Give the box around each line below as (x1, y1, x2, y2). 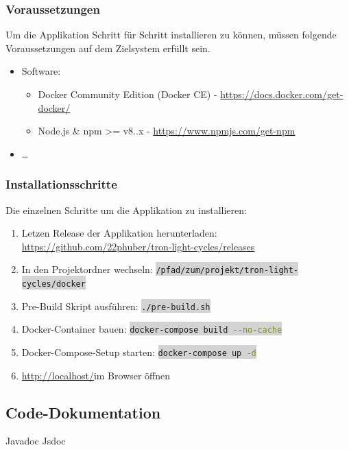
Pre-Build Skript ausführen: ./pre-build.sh (21, 298, 210, 313)
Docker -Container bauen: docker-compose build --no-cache (21, 322, 282, 336)
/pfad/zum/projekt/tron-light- (156, 265, 299, 276)
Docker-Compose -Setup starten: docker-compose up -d (21, 345, 256, 359)
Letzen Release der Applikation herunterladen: (21, 226, 217, 240)
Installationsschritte (5, 176, 117, 193)
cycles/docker (21, 279, 86, 289)
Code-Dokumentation (5, 401, 161, 423)
